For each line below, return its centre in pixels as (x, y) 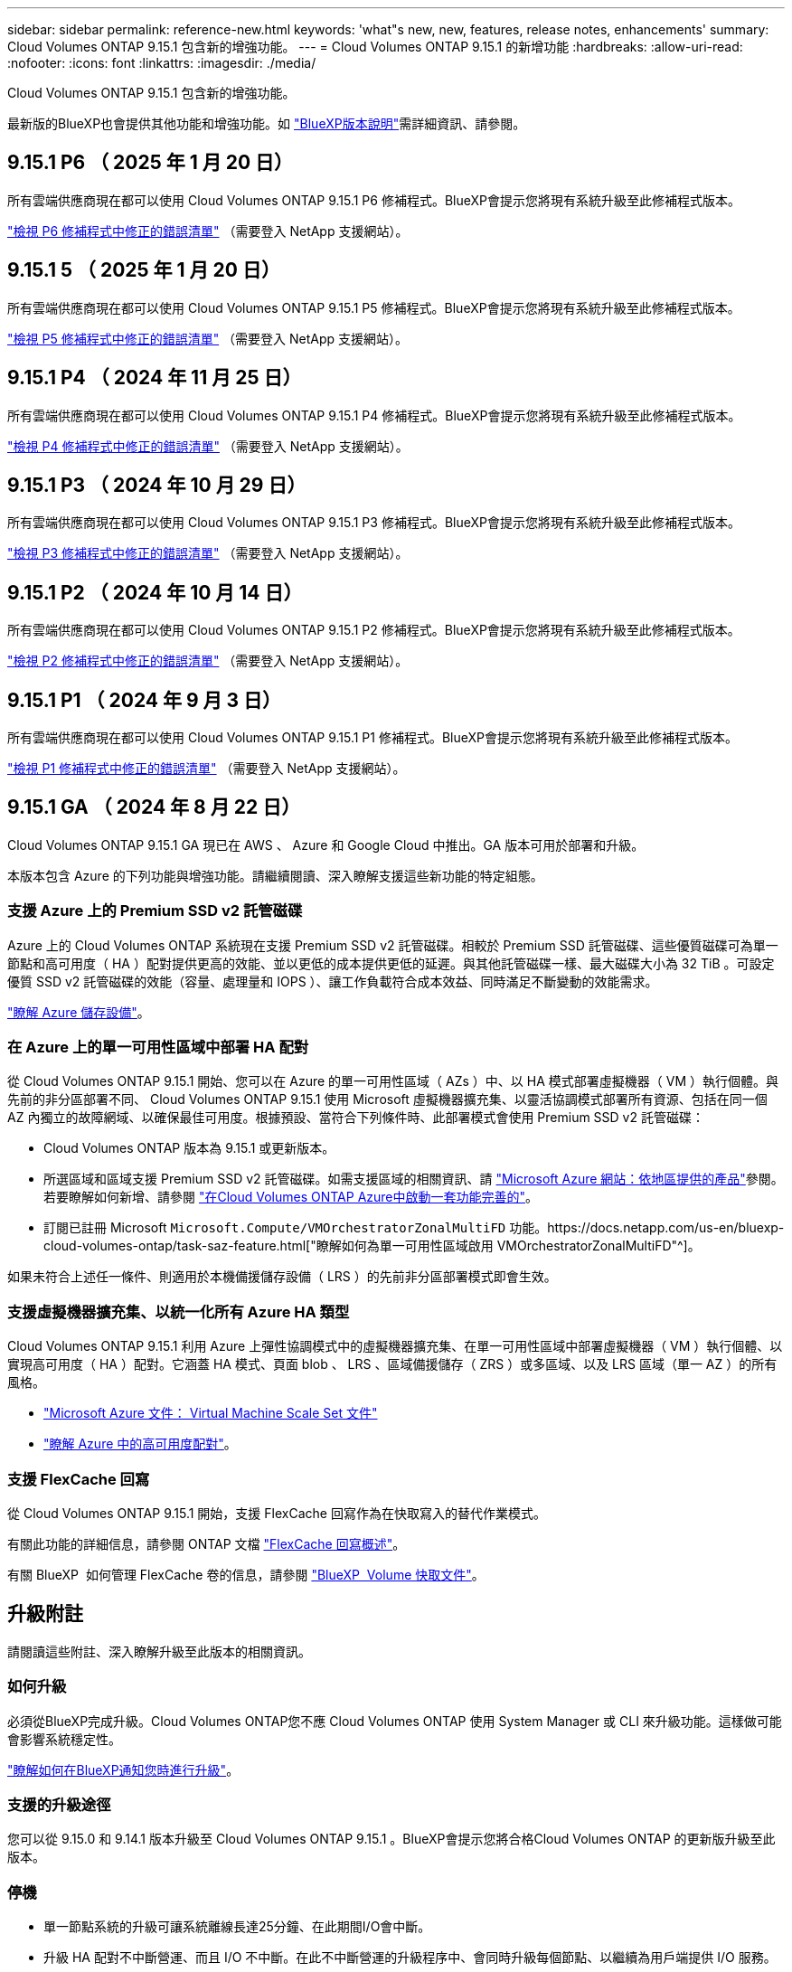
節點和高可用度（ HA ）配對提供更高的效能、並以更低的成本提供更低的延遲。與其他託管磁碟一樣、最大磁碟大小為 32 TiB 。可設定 (391, 963)
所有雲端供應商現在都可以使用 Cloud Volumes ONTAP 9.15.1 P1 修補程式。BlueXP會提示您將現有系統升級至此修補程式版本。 (373, 738)
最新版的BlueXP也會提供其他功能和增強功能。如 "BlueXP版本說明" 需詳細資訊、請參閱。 (267, 123)
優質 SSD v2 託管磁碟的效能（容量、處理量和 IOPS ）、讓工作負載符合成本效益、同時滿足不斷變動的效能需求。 (333, 981)
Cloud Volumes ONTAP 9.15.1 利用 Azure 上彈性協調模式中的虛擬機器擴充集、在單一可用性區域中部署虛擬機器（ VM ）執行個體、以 (395, 1346)
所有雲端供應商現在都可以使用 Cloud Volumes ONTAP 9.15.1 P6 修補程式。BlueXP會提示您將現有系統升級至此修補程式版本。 (374, 200)
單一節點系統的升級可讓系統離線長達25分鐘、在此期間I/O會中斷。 (237, 1926)
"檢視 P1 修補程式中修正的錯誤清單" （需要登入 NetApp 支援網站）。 (207, 769)
